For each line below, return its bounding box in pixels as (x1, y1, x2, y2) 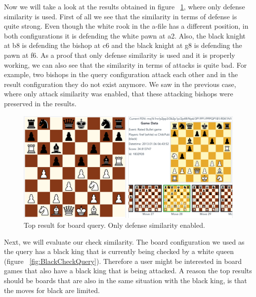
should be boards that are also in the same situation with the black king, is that (4, 275, 247, 285)
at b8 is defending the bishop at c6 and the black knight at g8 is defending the (4, 40, 242, 50)
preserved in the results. (4, 98, 77, 108)
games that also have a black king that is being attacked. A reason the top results (4, 265, 252, 276)
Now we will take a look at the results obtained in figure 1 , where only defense (4, 1, 245, 11)
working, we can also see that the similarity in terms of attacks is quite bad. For (4, 59, 247, 70)
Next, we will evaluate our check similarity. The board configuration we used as (4, 236, 245, 247)
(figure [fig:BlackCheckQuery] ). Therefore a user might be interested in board (4, 255, 242, 266)
